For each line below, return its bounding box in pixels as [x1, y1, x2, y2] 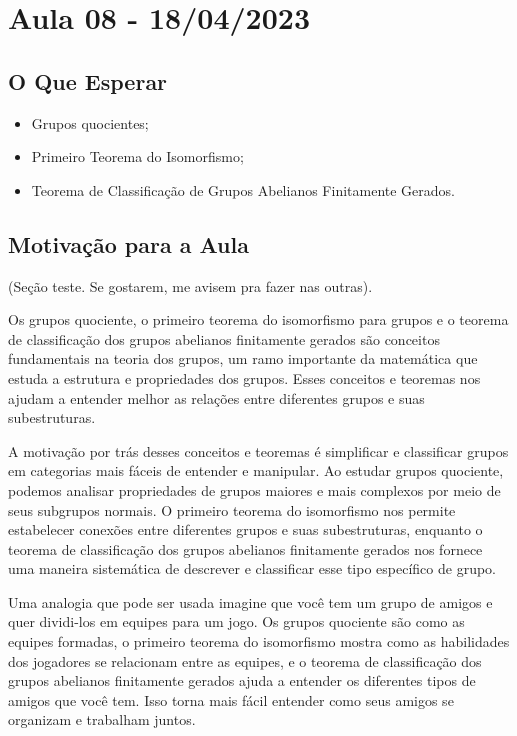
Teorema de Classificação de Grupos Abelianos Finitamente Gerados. [31, 179, 456, 200]
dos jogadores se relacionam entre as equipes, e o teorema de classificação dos [8, 650, 482, 671]
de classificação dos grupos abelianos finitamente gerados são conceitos [8, 328, 440, 349]
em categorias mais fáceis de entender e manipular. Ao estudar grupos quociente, [8, 460, 504, 481]
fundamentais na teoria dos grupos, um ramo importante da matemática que [8, 348, 478, 369]
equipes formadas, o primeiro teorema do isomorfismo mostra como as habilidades [8, 631, 510, 652]
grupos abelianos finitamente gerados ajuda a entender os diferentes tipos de [8, 670, 476, 691]
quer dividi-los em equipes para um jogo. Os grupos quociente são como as [8, 611, 465, 632]
